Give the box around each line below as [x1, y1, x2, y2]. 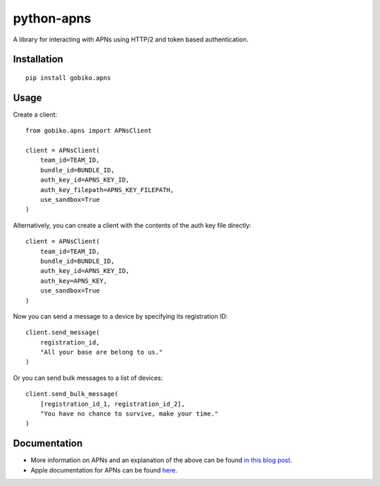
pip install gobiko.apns [25, 74, 111, 82]
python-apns [13, 11, 91, 26]
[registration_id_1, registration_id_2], [39, 399, 186, 408]
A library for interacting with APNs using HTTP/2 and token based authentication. [13, 35, 249, 44]
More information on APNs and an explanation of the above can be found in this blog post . [30, 456, 292, 464]
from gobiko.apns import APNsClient [25, 127, 152, 135]
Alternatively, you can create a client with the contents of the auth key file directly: [13, 221, 252, 229]
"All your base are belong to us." [39, 348, 163, 357]
